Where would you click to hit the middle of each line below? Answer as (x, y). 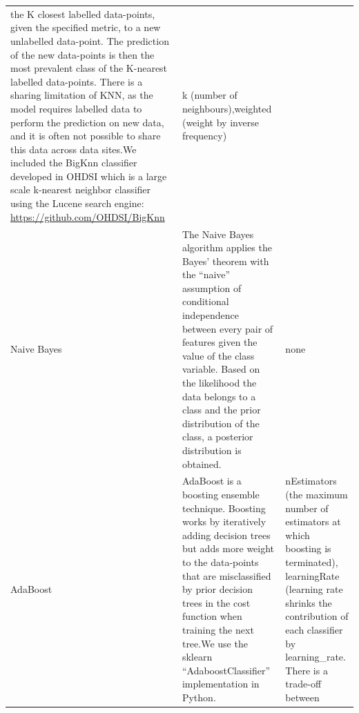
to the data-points (220, 562)
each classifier (314, 629)
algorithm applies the (227, 247)
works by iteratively (224, 521)
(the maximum (317, 495)
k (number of (210, 95)
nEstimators (311, 481)
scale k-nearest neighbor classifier (81, 189)
